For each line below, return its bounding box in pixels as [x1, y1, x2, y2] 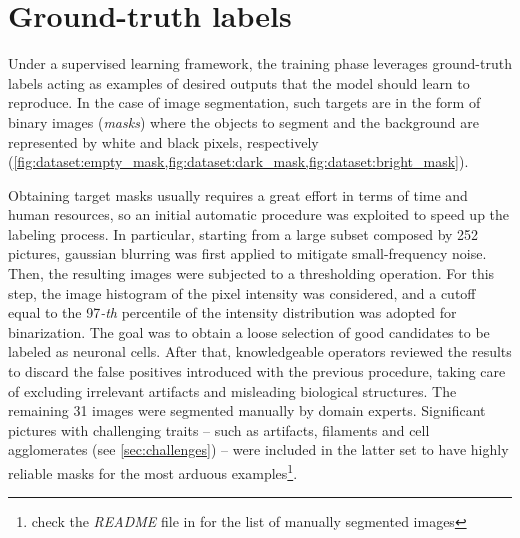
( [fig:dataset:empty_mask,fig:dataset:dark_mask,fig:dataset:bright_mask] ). [8, 151, 469, 172]
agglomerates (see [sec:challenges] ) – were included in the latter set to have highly [8, 439, 509, 460]
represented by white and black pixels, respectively [8, 131, 319, 152]
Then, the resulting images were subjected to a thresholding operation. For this [8, 263, 495, 284]
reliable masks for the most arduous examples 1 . [8, 460, 298, 483]
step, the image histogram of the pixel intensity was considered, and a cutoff [8, 282, 476, 303]
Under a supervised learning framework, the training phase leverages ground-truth [8, 53, 512, 74]
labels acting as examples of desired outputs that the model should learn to [8, 72, 470, 93]
